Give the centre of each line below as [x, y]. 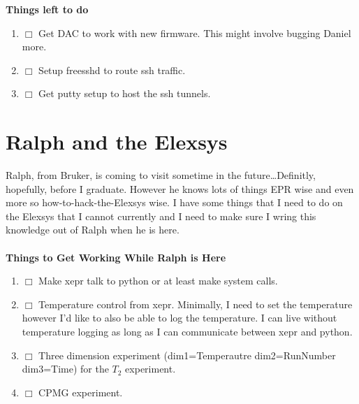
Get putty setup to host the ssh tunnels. [125, 93]
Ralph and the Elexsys [117, 142]
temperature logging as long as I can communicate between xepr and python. [187, 332]
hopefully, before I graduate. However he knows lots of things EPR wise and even [180, 188]
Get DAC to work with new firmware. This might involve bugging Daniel [195, 33]
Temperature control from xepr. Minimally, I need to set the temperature [196, 304]
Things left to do [47, 9]
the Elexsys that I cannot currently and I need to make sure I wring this [161, 216]
